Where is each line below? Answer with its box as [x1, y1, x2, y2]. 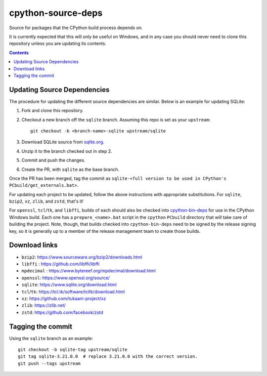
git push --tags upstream [18, 361, 81, 366]
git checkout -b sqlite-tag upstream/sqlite [18, 346, 128, 352]
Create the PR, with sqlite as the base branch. [21, 166, 120, 172]
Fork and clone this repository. [21, 108, 84, 114]
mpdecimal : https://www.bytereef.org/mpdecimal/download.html [21, 268, 156, 274]
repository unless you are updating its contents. [9, 41, 106, 46]
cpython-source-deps [9, 7, 103, 18]
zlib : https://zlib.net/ [21, 302, 66, 308]
